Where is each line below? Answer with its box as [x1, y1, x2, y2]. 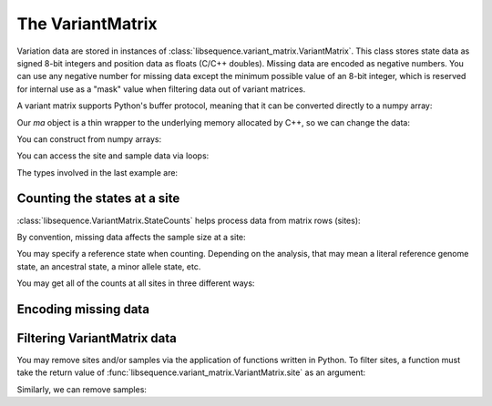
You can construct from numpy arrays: [16, 133, 162, 145]
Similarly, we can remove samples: [16, 383, 148, 395]
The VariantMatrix [16, 14, 159, 34]
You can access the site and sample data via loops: [16, 150, 210, 161]
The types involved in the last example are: [16, 167, 178, 178]
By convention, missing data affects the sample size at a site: [16, 231, 246, 242]
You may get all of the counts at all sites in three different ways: [16, 278, 255, 289]
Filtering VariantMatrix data [16, 330, 177, 346]
